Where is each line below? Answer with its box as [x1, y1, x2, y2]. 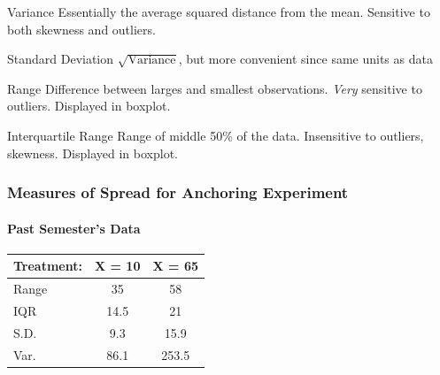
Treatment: [13, 256, 82, 275]
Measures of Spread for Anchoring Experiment [7, 181, 349, 203]
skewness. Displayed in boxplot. [7, 143, 179, 162]
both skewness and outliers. [7, 19, 156, 38]
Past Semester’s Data [7, 218, 141, 237]
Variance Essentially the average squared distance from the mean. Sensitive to [7, 3, 430, 20]
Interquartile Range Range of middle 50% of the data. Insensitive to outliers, [7, 126, 424, 144]
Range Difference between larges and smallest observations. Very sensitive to [7, 79, 422, 97]
